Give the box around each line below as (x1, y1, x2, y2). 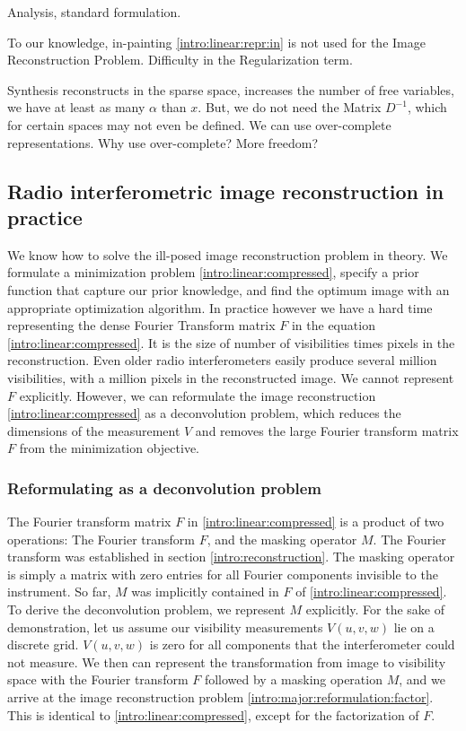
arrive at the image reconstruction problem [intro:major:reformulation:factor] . (7, 688, 434, 707)
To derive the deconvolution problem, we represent (7, 600, 286, 619)
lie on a (393, 617, 435, 636)
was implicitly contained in (131, 582, 279, 601)
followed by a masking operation (204, 670, 382, 689)
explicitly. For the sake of (305, 600, 445, 619)
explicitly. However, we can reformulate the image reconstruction (19, 386, 376, 405)
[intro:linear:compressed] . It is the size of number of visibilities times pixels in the (7, 333, 455, 352)
